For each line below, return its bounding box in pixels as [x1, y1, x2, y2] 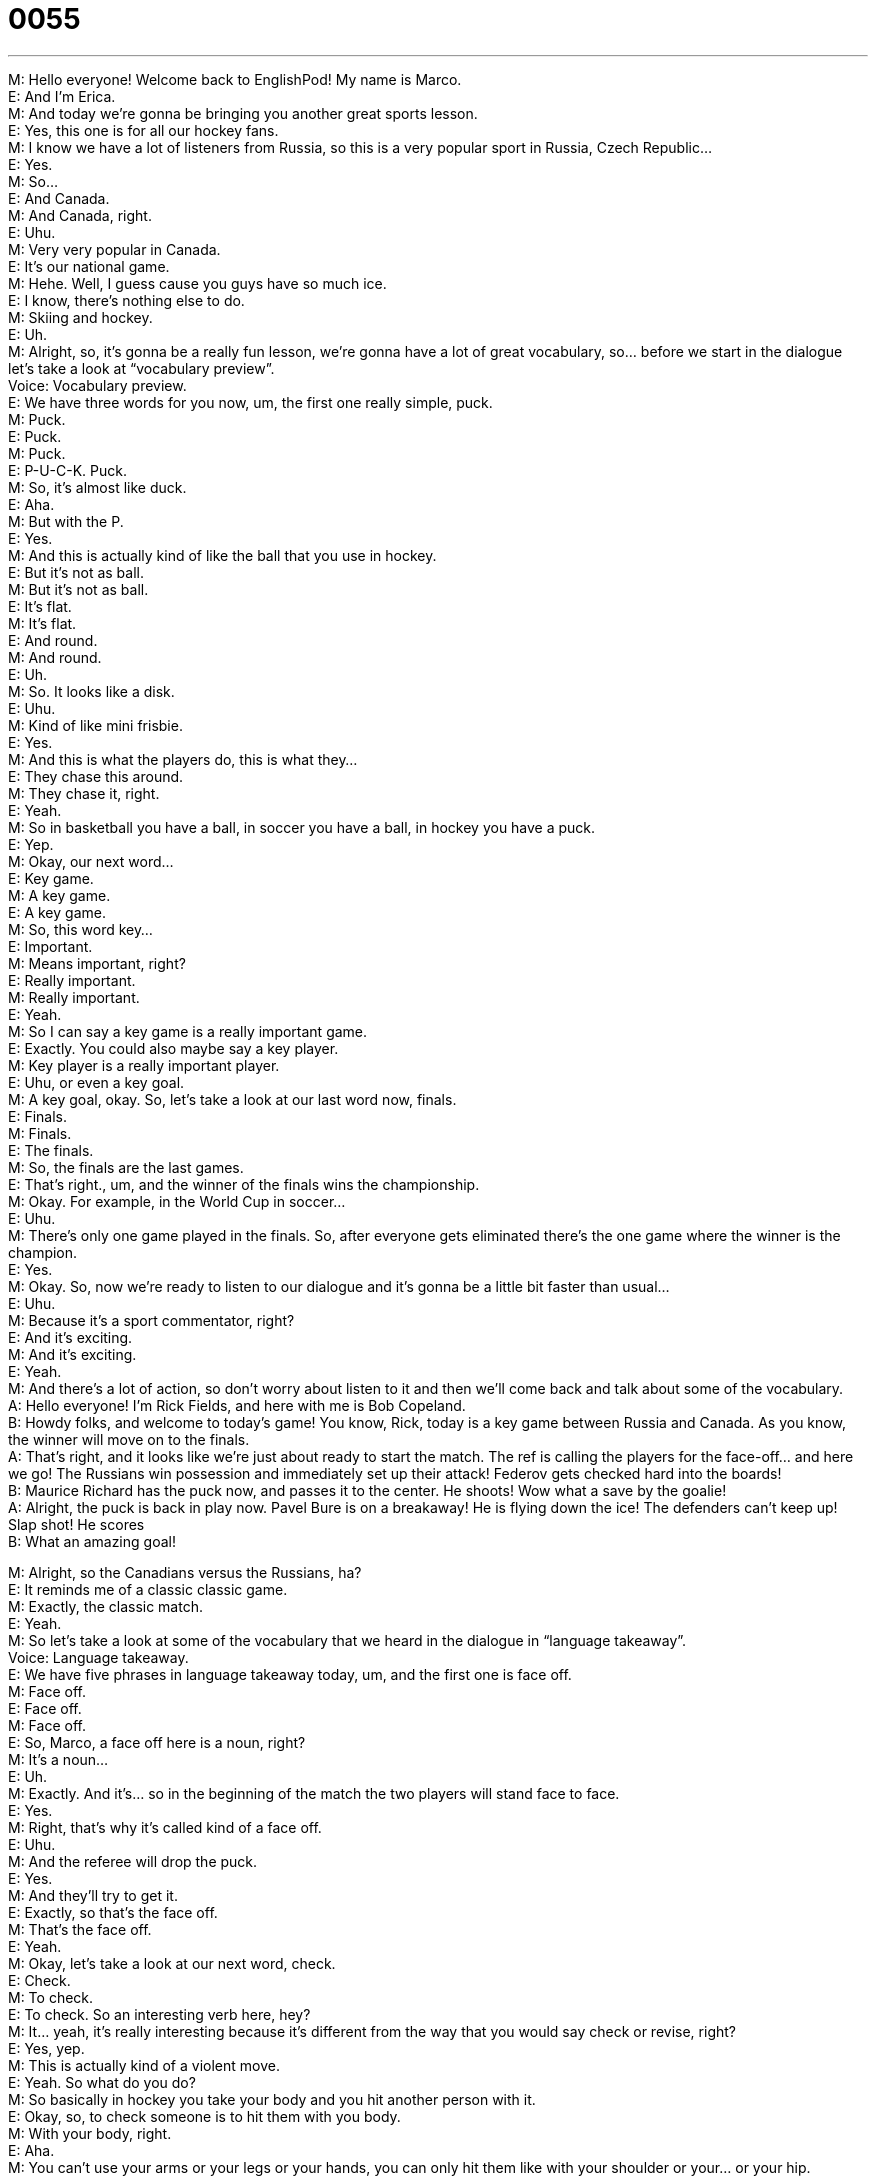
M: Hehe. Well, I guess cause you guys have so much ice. [8, 274, 387, 292]
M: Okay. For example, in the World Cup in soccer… [8, 1192, 346, 1210]
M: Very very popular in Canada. [8, 240, 221, 258]
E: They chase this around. [8, 767, 184, 785]
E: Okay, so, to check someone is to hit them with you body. [8, 2107, 401, 2125]
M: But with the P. [8, 512, 124, 530]
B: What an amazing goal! [8, 1532, 176, 1550]
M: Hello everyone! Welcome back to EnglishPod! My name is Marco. [8, 70, 462, 88]
